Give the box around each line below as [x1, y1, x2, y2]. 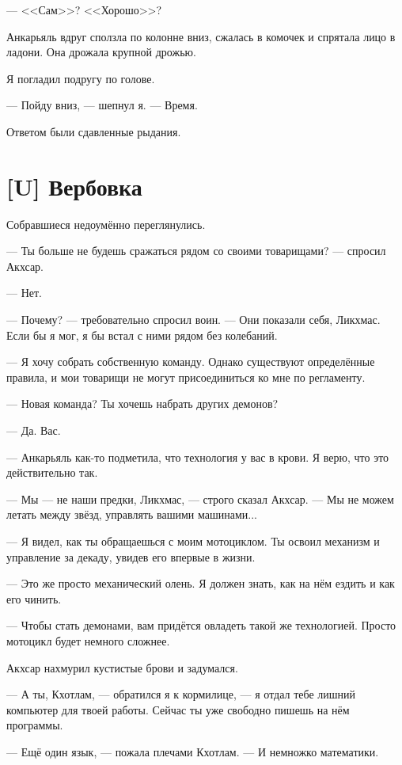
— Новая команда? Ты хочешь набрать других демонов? [6, 395, 279, 412]
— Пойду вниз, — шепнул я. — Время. [6, 97, 198, 113]
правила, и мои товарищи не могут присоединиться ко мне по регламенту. [6, 368, 366, 385]
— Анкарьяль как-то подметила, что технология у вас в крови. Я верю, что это [6, 448, 389, 465]
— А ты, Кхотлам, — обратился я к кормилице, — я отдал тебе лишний [6, 686, 356, 702]
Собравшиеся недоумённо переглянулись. [6, 215, 206, 232]
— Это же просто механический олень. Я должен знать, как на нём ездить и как [6, 575, 395, 592]
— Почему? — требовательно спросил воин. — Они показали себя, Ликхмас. [6, 311, 381, 328]
